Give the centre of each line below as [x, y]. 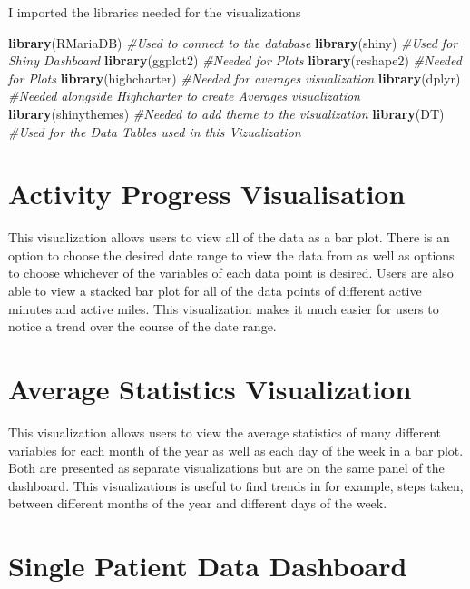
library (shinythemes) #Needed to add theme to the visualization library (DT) [226, 113]
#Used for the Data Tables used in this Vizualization [155, 131]
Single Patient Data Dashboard [208, 566]
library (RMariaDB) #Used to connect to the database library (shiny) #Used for [233, 42]
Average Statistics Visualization [210, 389]
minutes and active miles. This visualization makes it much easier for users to [224, 308]
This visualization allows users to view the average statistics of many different [225, 432]
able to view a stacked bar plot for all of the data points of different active [215, 291]
